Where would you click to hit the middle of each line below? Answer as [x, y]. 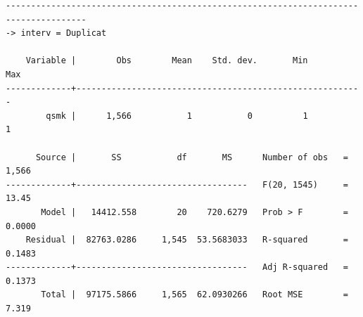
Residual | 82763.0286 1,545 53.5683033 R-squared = [187, 240]
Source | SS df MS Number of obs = [192, 157]
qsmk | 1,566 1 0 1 [177, 116]
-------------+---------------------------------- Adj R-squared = [177, 267]
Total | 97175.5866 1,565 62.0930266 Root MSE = [195, 295]
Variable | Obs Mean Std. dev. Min [167, 61]
